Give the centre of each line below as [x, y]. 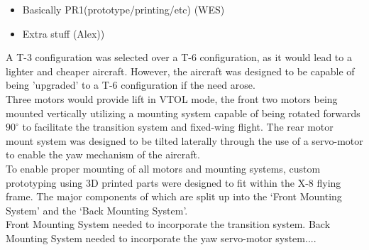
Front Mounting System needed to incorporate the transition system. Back [168, 224]
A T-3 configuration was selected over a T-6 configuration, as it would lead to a [179, 57]
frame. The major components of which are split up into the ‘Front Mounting [174, 196]
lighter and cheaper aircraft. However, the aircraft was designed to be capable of [180, 71]
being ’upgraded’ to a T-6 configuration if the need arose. [131, 85]
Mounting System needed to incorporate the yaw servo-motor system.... [161, 238]
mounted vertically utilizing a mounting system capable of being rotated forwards [183, 113]
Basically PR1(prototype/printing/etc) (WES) [123, 9]
